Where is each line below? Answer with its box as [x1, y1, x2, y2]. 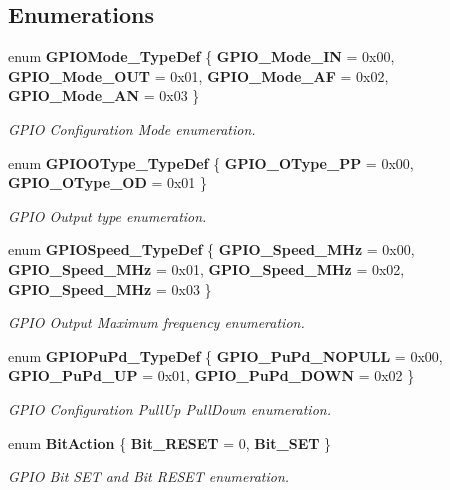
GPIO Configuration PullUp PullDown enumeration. [8, 398, 331, 419]
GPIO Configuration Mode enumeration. [8, 118, 256, 139]
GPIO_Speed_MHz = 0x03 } [8, 278, 212, 299]
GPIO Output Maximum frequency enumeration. [8, 312, 305, 333]
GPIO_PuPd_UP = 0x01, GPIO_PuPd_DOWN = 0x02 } [8, 365, 415, 386]
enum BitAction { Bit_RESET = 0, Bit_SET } [8, 432, 332, 453]
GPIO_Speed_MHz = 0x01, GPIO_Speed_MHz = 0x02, [8, 258, 405, 279]
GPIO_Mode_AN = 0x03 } [8, 85, 200, 106]
